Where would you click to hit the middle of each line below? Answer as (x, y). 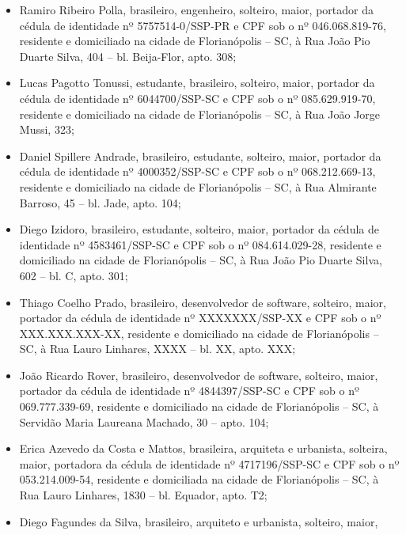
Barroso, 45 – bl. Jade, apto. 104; (100, 202)
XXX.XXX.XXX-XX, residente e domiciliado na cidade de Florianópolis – (199, 333)
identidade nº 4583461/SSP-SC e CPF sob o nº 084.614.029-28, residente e (200, 244)
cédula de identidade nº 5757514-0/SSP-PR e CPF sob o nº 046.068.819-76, (203, 25)
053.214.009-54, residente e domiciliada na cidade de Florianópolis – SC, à (199, 479)
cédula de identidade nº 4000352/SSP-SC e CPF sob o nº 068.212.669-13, (197, 171)
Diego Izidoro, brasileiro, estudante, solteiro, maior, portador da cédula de (199, 229)
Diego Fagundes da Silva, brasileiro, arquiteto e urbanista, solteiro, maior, (199, 521)
